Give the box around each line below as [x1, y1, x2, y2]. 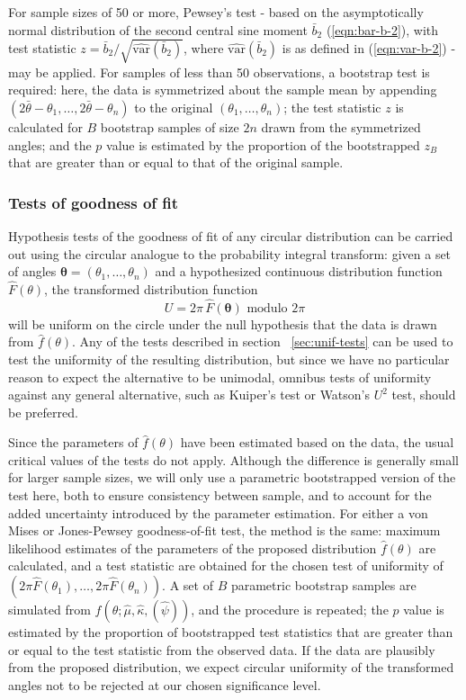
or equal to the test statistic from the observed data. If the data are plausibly [8, 640, 435, 659]
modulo [246, 301, 288, 315]
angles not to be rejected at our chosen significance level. [8, 675, 321, 694]
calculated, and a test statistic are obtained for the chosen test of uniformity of [8, 556, 444, 575]
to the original [134, 97, 213, 116]
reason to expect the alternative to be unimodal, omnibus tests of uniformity [8, 367, 432, 386]
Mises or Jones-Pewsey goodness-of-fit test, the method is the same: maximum [8, 521, 441, 540]
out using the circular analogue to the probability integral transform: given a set [8, 244, 452, 263]
